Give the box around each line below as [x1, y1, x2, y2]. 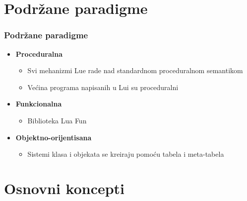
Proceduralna [15, 48, 63, 59]
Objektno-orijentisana [15, 132, 92, 142]
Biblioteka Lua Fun [27, 115, 87, 125]
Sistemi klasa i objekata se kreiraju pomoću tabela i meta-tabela [27, 149, 224, 159]
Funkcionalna [15, 99, 62, 109]
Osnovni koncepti [4, 178, 125, 198]
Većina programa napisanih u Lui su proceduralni [27, 82, 179, 92]
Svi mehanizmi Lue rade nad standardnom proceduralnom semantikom [27, 65, 243, 76]
